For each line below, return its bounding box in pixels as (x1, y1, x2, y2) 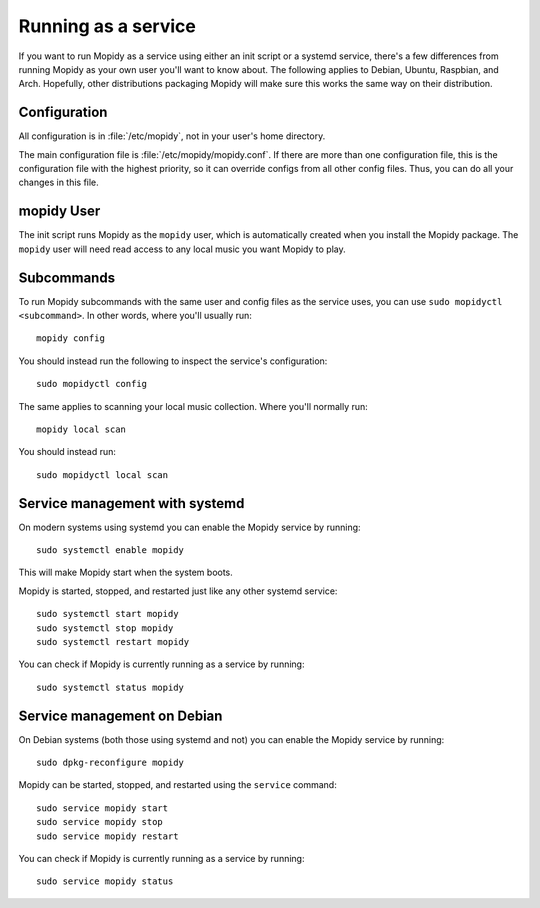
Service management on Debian (18, 707, 223, 724)
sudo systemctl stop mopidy (36, 622, 174, 634)
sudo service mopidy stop (36, 816, 164, 828)
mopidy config (36, 333, 105, 344)
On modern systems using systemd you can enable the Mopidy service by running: (18, 521, 361, 533)
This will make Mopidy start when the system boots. (18, 566, 234, 579)
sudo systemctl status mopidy (36, 681, 185, 693)
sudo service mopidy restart (36, 830, 179, 842)
